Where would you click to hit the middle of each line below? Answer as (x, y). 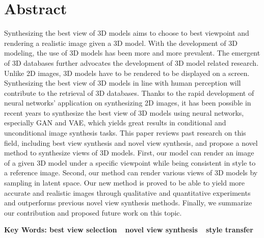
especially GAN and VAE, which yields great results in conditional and (115, 123)
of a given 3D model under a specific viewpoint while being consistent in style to (130, 162)
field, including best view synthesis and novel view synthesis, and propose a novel (131, 142)
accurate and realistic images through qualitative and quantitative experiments (127, 192)
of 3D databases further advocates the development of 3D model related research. (131, 62)
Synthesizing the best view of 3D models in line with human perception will (123, 83)
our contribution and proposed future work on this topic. (93, 212)
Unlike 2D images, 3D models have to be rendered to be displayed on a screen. (127, 73)
